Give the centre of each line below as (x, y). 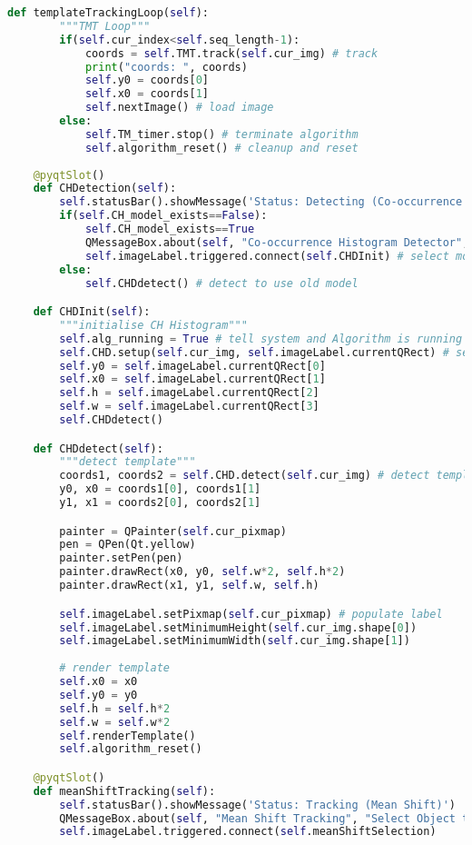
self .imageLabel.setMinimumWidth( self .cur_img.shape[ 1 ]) (235, 641)
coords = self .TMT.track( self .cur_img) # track (231, 53)
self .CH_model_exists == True (170, 229)
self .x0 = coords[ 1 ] (147, 94)
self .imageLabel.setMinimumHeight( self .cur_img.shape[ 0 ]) (238, 627)
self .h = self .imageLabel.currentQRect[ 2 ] (189, 393)
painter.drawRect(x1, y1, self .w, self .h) (189, 586)
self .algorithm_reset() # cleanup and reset (221, 148)
